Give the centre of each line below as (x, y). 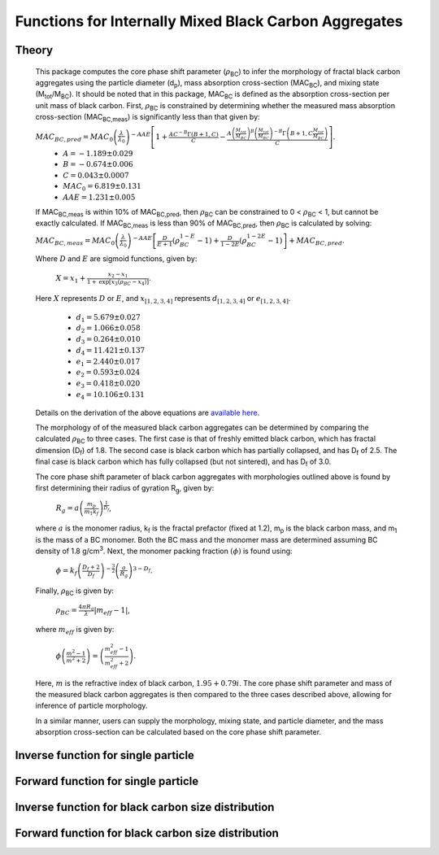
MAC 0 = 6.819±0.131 (102, 187)
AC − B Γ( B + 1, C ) (193, 133)
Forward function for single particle (107, 781)
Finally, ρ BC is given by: (74, 592)
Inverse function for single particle (105, 755)
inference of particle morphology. (91, 706)
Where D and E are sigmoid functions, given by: (116, 259)
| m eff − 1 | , (112, 611)
